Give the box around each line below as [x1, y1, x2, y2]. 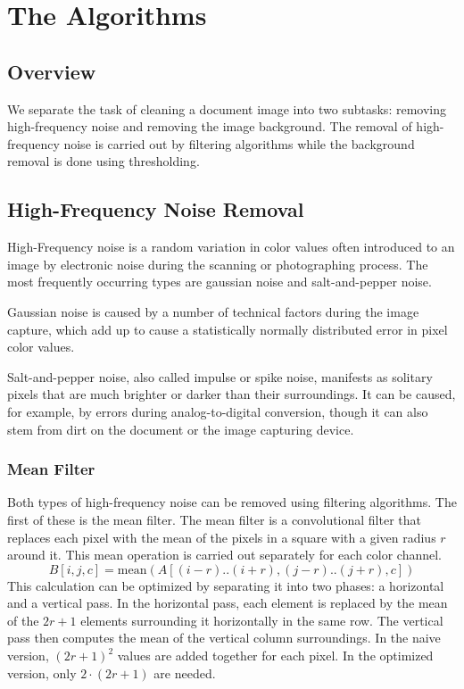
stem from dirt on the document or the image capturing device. [7, 419, 354, 438]
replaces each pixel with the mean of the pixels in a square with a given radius [7, 527, 436, 546]
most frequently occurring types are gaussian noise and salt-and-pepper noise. [7, 272, 432, 291]
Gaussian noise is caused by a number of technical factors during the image [7, 302, 419, 320]
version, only [7, 663, 77, 682]
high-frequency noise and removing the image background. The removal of [7, 117, 412, 136]
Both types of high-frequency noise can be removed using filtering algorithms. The [7, 493, 457, 511]
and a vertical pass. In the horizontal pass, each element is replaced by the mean [7, 594, 448, 612]
